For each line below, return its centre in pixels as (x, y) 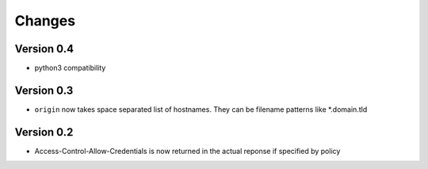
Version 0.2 (44, 132)
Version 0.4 (44, 49)
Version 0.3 (44, 90)
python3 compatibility (70, 68)
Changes (45, 21)
